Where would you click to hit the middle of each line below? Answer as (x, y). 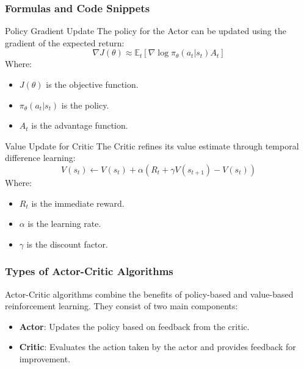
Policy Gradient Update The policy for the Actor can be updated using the (146, 31)
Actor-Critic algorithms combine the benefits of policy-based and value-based (149, 294)
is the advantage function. (80, 125)
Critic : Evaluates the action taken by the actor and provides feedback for (157, 347)
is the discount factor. (67, 244)
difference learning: (40, 158)
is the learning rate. (64, 224)
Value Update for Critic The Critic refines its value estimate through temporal (152, 145)
